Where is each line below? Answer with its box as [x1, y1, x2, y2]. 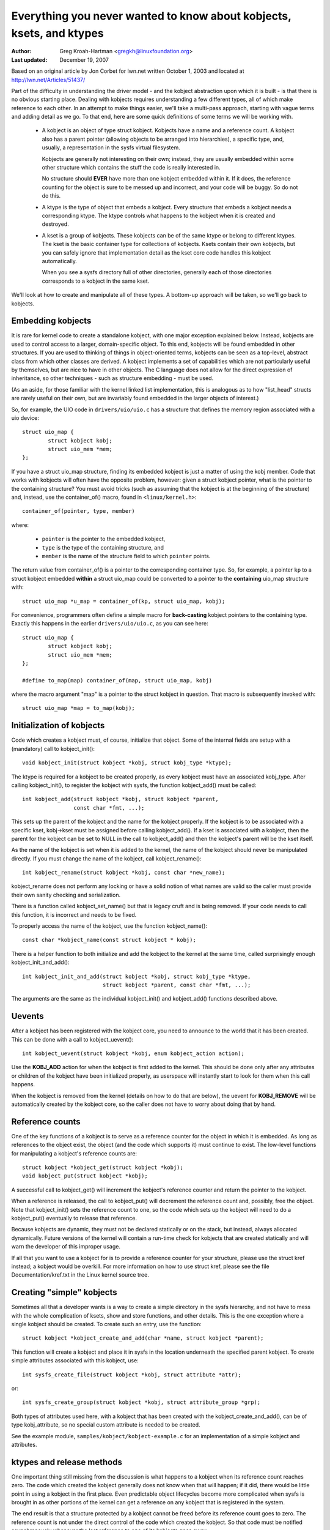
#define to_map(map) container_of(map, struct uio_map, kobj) [22, 677, 213, 684]
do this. [42, 192, 61, 200]
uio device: [11, 414, 39, 422]
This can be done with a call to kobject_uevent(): [11, 1036, 134, 1043]
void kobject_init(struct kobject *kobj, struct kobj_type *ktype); [22, 759, 232, 766]
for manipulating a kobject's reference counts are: [11, 1149, 137, 1157]
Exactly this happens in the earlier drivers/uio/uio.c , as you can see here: [11, 620, 208, 627]
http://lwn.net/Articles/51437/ [11, 76, 86, 83]
